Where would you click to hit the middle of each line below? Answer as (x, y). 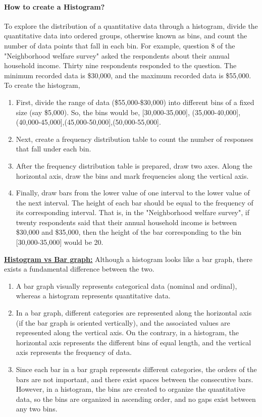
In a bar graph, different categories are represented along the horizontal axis (134, 313)
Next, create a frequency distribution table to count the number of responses (135, 139)
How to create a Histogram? (55, 6)
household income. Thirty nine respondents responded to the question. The (120, 65)
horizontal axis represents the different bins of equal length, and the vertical (134, 342)
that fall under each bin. (54, 149)
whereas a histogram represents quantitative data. (93, 296)
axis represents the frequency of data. (74, 352)
